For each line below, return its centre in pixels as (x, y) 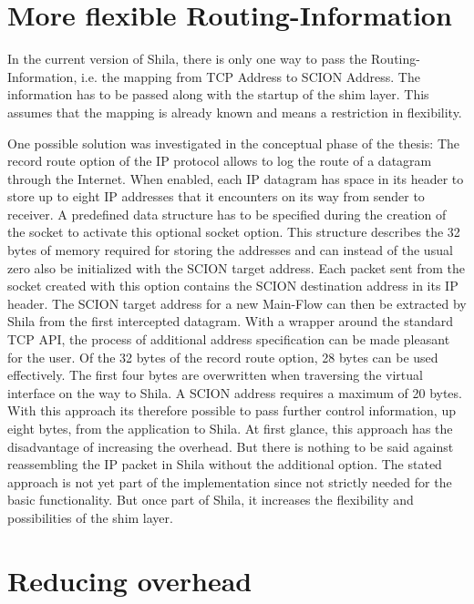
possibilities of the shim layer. (90, 517)
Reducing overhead (130, 580)
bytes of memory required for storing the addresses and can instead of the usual (230, 250)
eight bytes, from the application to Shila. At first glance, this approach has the (230, 428)
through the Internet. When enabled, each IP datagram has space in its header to (236, 178)
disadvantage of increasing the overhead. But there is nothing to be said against (231, 446)
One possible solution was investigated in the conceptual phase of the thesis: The (234, 143)
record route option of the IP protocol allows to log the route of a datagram (220, 161)
